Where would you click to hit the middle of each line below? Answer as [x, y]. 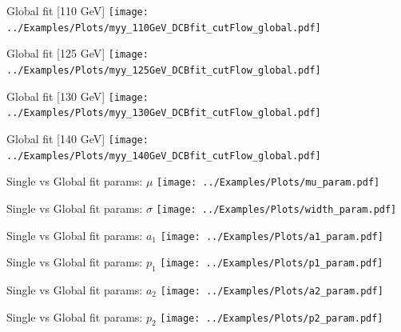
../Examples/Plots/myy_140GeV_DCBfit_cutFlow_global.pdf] [164, 156]
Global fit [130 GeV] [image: [77, 96]
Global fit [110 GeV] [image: [77, 10]
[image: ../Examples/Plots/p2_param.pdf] [272, 318]
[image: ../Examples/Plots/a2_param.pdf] [272, 292]
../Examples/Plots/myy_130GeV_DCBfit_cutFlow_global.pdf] [164, 113]
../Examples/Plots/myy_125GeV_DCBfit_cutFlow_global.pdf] [164, 70]
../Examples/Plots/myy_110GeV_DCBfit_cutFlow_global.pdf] [164, 28]
